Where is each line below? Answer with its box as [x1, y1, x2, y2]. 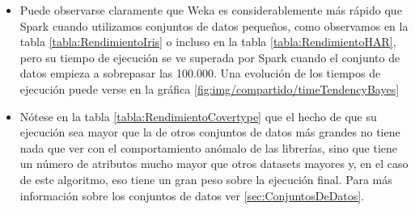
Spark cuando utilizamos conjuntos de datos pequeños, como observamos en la [19, 17, 409, 34]
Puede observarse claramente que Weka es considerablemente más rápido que [19, 2, 402, 18]
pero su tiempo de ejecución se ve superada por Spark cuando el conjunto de [19, 48, 400, 65]
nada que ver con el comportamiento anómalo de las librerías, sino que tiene [19, 139, 398, 156]
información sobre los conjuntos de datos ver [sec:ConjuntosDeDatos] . [19, 187, 365, 204]
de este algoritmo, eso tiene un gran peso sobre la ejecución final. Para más [19, 170, 392, 187]
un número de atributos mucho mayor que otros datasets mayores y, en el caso [19, 155, 409, 172]
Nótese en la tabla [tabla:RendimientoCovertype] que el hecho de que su [19, 107, 377, 124]
